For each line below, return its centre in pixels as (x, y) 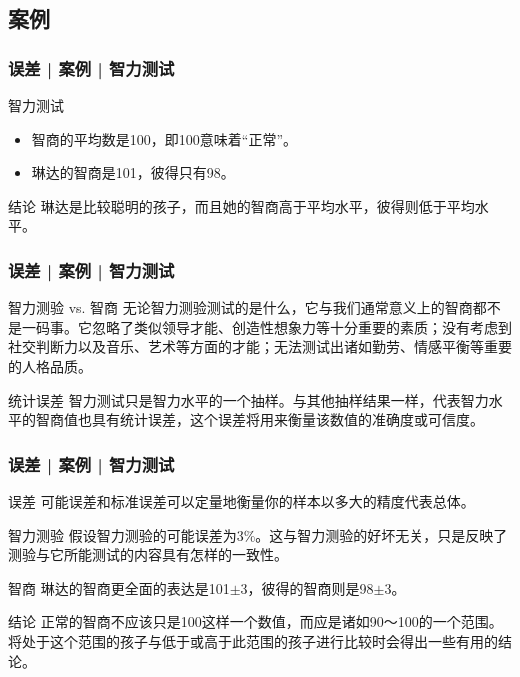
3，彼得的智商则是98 (307, 587)
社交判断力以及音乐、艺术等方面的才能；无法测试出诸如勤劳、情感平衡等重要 (260, 346)
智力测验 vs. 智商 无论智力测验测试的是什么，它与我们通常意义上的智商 (240, 307)
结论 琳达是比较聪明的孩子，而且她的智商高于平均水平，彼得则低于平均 (241, 205)
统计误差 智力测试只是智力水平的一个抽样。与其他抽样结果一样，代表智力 (248, 399)
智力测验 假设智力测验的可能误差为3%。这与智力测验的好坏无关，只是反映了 (258, 534)
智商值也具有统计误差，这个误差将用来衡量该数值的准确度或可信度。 (259, 419)
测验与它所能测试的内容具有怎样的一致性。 (148, 554)
